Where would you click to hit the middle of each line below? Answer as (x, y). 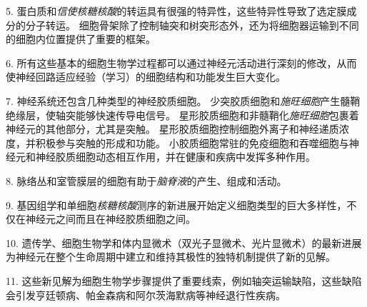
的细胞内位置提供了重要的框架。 (81, 39)
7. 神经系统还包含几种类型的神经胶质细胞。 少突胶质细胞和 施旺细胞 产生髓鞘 (183, 100)
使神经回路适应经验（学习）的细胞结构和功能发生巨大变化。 (146, 77)
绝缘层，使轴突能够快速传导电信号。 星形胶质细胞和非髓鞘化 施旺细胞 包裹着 (182, 115)
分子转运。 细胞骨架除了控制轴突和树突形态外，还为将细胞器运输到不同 (192, 25)
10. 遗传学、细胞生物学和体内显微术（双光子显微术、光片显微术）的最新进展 (184, 242)
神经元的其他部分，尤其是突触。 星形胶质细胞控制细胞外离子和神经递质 (172, 129)
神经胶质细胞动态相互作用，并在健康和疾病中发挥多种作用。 (175, 157)
